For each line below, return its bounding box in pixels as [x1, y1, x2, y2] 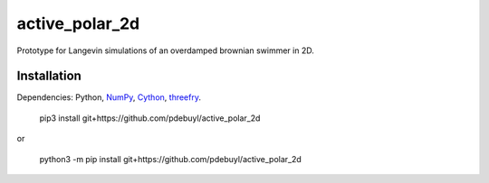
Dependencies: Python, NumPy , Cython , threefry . [16, 92, 201, 103]
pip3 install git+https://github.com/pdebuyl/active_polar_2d [39, 113, 261, 124]
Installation [16, 69, 81, 84]
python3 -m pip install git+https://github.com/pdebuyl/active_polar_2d [39, 153, 302, 164]
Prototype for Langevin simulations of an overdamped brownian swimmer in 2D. [16, 45, 314, 56]
